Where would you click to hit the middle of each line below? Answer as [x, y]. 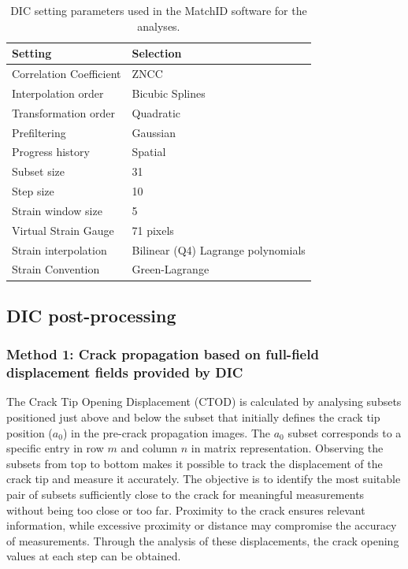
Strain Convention [56, 269]
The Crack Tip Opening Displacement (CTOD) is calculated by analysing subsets [204, 402]
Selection [157, 53]
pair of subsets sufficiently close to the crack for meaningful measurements [185, 495]
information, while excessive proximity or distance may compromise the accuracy [202, 525]
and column [149, 448]
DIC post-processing [91, 315]
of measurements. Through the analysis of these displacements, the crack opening [203, 540]
